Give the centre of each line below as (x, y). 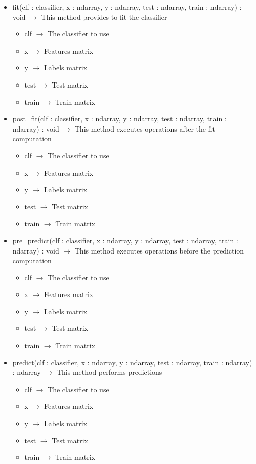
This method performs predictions (109, 372)
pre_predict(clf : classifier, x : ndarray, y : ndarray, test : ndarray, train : (125, 240)
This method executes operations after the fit (145, 128)
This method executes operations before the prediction (159, 250)
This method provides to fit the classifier (104, 16)
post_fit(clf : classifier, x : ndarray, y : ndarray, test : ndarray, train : (119, 119)
